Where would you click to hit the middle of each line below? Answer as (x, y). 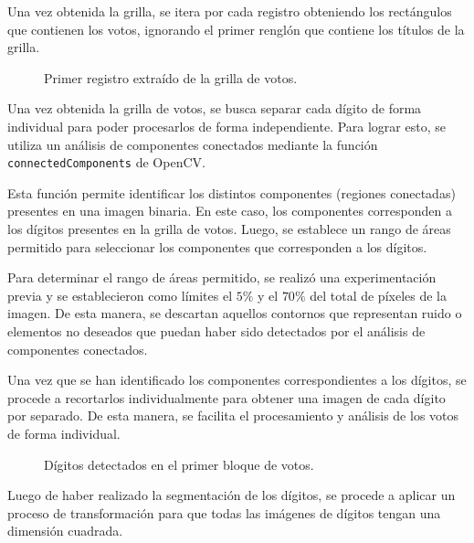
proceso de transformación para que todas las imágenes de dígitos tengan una (224, 512)
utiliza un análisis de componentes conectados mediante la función (193, 144)
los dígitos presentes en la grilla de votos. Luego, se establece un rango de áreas (229, 229)
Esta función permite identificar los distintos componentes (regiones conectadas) (232, 192)
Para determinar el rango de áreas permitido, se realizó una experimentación (222, 277)
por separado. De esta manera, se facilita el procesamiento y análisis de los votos (233, 415)
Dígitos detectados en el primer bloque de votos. (179, 464)
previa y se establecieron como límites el (120, 295)
